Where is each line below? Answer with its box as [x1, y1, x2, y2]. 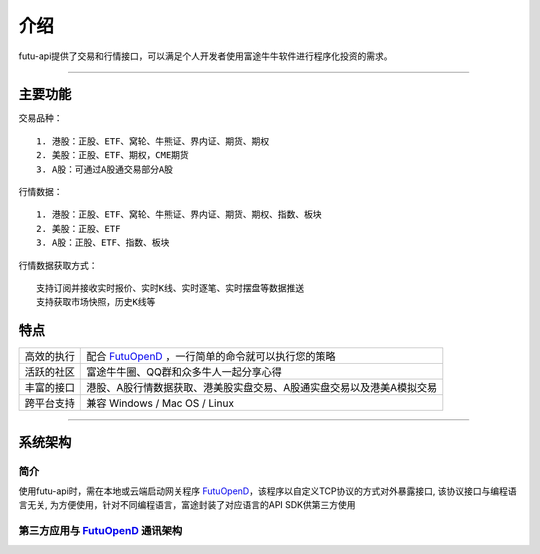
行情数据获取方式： [18, 259, 98, 271]
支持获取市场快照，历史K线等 [36, 296, 156, 308]
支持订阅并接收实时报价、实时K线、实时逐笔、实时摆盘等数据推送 [36, 282, 305, 294]
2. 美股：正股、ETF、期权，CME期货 [36, 150, 189, 161]
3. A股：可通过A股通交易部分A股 [36, 163, 174, 175]
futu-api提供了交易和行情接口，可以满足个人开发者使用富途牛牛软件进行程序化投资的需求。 [18, 50, 394, 62]
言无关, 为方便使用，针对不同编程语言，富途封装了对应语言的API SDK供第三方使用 [18, 499, 356, 511]
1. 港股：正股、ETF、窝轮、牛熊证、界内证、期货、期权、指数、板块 [36, 209, 322, 220]
